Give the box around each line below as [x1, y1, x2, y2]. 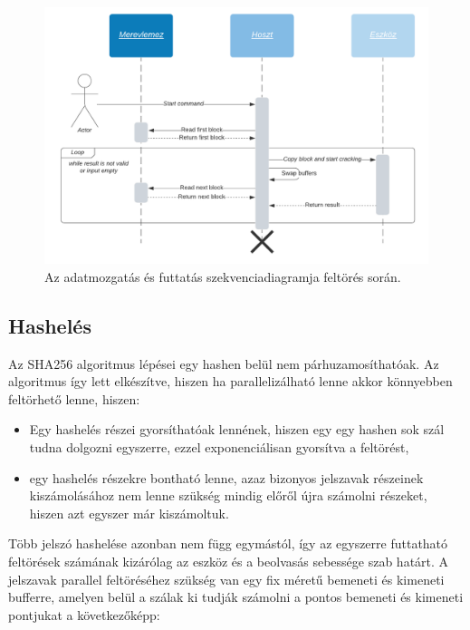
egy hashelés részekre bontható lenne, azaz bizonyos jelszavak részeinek [29, 468, 424, 487]
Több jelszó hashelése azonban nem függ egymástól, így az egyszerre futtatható [8, 534, 448, 553]
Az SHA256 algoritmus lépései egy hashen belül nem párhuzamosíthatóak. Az [8, 354, 439, 373]
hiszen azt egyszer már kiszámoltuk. [29, 503, 229, 522]
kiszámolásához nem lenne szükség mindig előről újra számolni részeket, [29, 486, 427, 505]
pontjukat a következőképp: [8, 605, 160, 624]
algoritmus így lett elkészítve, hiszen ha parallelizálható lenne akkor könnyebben [8, 372, 453, 391]
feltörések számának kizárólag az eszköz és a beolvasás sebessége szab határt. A [8, 551, 449, 570]
